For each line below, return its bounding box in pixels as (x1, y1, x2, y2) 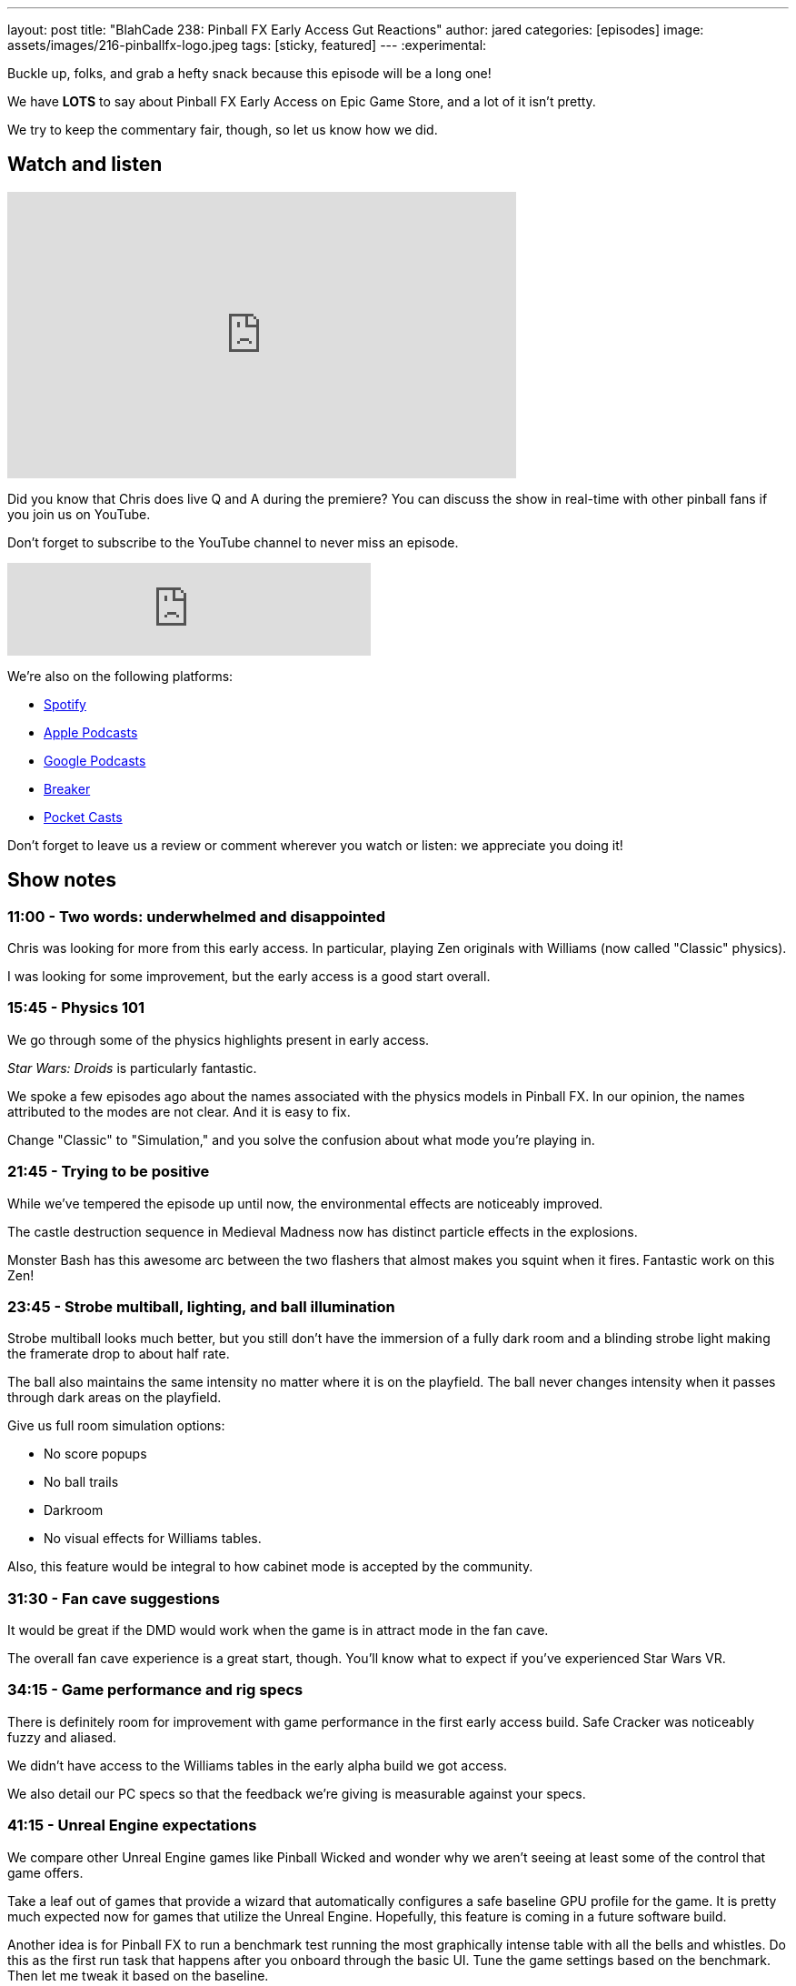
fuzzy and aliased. (7, 1729, 117, 1745)
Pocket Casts (44, 808, 123, 825)
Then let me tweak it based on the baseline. (7, 1967, 269, 1983)
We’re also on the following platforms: (7, 667, 234, 684)
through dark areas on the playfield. (7, 1389, 222, 1406)
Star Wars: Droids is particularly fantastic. (7, 1059, 257, 1076)
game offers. (7, 1864, 84, 1881)
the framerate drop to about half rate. (7, 1346, 230, 1362)
